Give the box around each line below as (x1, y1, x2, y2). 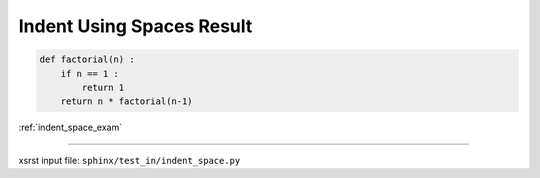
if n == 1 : (60, 68, 120, 79)
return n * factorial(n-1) (60, 96, 194, 107)
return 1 (81, 81, 125, 93)
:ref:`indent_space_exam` (18, 121, 123, 134)
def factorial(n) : (39, 54, 135, 65)
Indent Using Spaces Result (18, 15, 253, 37)
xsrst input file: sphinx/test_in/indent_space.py (18, 154, 241, 166)
